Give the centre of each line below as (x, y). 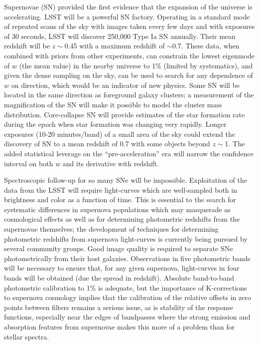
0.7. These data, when (206, 46)
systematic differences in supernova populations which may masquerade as (117, 209)
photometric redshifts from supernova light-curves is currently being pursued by (126, 238)
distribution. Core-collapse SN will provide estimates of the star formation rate (125, 114)
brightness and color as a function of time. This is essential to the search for (120, 199)
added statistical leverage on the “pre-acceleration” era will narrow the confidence (129, 153)
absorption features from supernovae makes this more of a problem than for (120, 327)
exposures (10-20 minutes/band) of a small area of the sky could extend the (120, 134)
